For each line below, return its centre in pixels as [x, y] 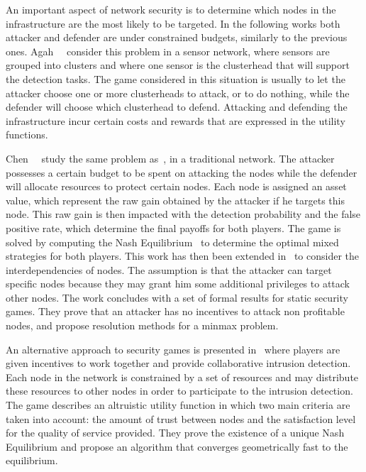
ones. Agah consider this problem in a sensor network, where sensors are [168, 51]
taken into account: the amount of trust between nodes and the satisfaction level [181, 418]
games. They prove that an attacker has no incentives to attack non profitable [175, 311]
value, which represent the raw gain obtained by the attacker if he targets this [175, 200]
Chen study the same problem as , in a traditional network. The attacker [170, 158]
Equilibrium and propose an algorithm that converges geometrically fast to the [177, 446]
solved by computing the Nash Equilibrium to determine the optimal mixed [172, 242]
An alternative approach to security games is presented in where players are [173, 349]
